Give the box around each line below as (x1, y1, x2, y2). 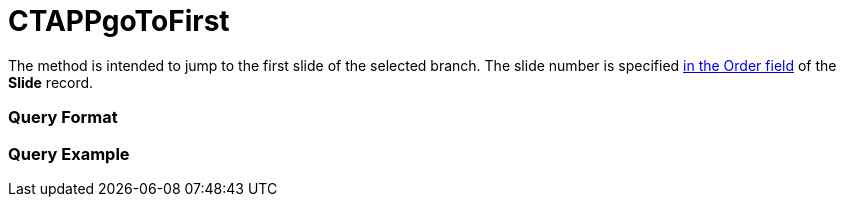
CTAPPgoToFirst (8, 4, 230, 38)
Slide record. (8, 73, 94, 91)
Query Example (8, 143, 130, 164)
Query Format (8, 107, 118, 128)
